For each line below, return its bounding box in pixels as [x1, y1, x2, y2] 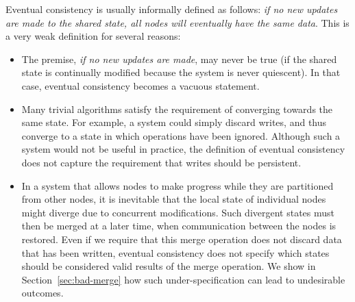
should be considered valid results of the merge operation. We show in [21, 259, 316, 273]
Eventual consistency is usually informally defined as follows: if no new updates [5, 2, 338, 16]
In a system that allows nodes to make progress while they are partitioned [21, 178, 334, 192]
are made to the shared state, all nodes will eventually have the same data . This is [5, 15, 350, 29]
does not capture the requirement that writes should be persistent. [21, 155, 302, 169]
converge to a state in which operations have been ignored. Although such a [21, 128, 341, 142]
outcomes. [21, 286, 64, 300]
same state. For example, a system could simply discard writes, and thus [21, 115, 327, 129]
